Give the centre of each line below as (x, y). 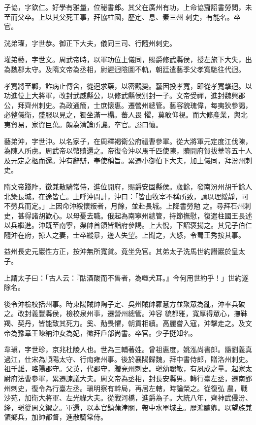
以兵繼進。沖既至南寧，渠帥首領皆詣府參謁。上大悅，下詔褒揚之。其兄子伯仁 (128, 225)
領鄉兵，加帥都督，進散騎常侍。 (56, 417)
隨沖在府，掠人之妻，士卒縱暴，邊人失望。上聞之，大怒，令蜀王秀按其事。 (125, 234)
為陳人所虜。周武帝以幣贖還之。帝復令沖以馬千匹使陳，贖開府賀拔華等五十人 (128, 151)
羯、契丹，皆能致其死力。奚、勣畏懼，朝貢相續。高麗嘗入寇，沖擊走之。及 (125, 323)
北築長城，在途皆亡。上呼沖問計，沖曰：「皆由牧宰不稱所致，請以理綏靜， (123, 196)
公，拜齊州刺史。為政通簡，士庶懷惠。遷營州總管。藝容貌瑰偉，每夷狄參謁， (128, 105)
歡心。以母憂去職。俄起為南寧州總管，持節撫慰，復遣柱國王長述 (148, 215)
